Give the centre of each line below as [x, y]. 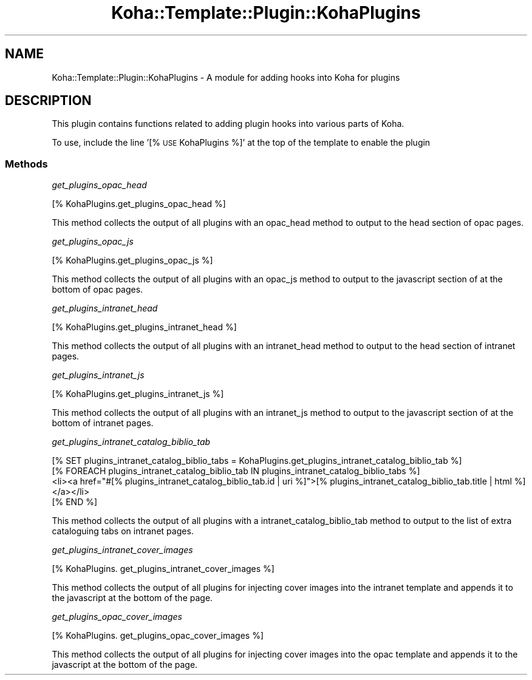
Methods [26, 164]
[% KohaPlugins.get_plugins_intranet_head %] [144, 327]
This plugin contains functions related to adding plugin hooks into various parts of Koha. [228, 124]
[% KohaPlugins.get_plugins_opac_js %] [132, 260]
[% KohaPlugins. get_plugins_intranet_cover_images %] [163, 569]
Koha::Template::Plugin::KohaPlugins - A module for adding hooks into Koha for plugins [226, 77]
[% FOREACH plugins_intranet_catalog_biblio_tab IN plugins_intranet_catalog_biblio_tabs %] [236, 471]
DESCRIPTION [48, 101]
